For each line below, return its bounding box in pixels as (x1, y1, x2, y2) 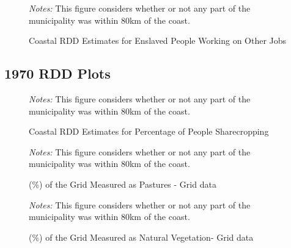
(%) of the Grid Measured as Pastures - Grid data (29, 177, 216, 190)
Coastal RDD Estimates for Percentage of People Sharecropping (29, 125, 269, 138)
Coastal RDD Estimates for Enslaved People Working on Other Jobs (29, 34, 287, 47)
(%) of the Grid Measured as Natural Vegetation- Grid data (29, 230, 254, 243)
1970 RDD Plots (4, 64, 111, 83)
